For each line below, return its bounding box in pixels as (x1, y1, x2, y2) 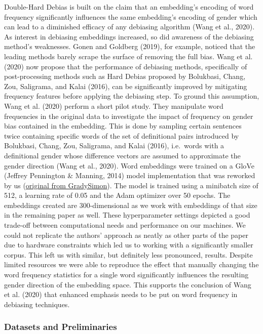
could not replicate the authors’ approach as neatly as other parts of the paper (4, 229, 249, 240)
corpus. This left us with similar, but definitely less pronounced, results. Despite (4, 249, 253, 260)
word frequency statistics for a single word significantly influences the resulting (4, 269, 249, 280)
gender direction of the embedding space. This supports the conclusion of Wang (4, 279, 251, 289)
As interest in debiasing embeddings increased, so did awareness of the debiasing (4, 31, 254, 41)
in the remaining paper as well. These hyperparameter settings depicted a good (4, 210, 250, 220)
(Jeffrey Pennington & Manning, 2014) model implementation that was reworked (4, 170, 255, 181)
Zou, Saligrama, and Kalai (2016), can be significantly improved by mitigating (4, 80, 247, 91)
